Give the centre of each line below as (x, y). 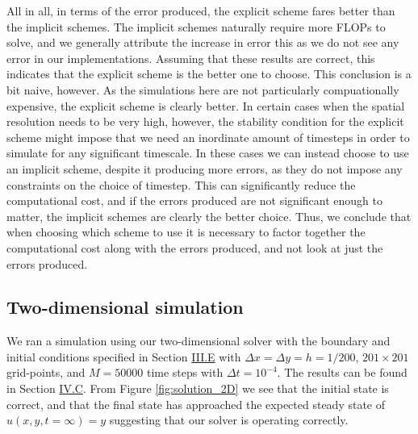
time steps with (185, 372)
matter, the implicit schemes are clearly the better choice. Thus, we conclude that (209, 216)
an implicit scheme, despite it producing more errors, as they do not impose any (205, 168)
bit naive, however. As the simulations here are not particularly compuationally (203, 89)
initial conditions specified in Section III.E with (124, 356)
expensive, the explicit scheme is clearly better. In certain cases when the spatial (206, 105)
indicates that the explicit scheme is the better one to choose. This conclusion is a (209, 74)
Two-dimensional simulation (125, 307)
